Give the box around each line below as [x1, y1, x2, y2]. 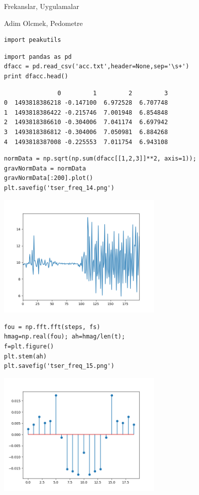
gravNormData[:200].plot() [4, 174, 93, 182]
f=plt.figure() [4, 343, 54, 350]
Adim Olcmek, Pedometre [4, 17, 83, 28]
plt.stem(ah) [4, 352, 47, 360]
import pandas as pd [4, 53, 72, 60]
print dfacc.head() [4, 72, 68, 80]
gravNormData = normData [4, 165, 86, 172]
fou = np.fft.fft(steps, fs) [4, 323, 100, 330]
